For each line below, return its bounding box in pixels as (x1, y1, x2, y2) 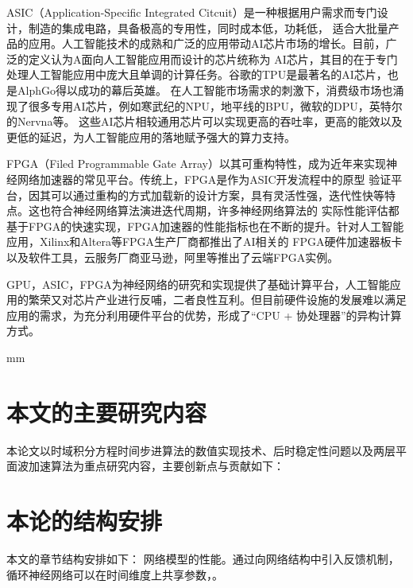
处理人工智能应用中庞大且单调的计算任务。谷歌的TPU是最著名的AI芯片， (6, 66, 388, 83)
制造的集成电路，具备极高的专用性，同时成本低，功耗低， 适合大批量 (28, 19, 388, 36)
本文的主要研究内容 (6, 395, 207, 428)
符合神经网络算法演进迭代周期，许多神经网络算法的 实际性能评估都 (50, 202, 399, 219)
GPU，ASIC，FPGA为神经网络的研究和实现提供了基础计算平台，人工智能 (6, 275, 390, 292)
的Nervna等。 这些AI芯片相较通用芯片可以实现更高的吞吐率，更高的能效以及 (6, 113, 403, 130)
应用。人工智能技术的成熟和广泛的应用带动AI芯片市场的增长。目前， (28, 35, 386, 52)
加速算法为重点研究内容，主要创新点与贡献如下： (28, 458, 284, 474)
